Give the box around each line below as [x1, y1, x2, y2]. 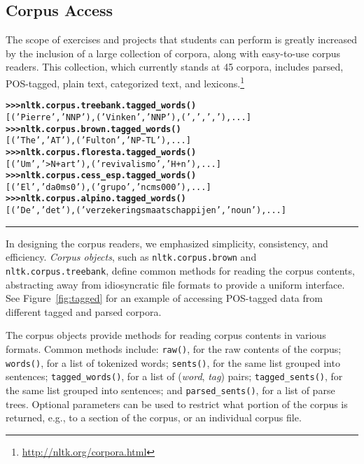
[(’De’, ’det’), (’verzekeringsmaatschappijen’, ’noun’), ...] [6, 205, 286, 216]
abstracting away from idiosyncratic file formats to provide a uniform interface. [6, 277, 345, 291]
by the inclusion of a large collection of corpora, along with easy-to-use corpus [6, 45, 341, 60]
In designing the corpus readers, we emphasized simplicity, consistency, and [6, 235, 328, 250]
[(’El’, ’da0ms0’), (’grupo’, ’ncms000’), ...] [6, 182, 211, 192]
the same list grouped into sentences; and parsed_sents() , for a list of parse [6, 383, 335, 398]
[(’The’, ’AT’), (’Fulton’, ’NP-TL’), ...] [6, 136, 191, 146]
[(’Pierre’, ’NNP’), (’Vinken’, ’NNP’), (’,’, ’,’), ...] [6, 112, 251, 122]
